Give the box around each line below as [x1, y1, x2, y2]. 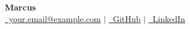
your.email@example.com [8, 12, 101, 24]
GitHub [112, 12, 141, 24]
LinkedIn [152, 12, 185, 24]
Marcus [5, 1, 36, 13]
